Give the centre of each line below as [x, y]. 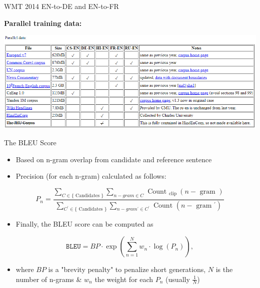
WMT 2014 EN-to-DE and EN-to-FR [61, 6]
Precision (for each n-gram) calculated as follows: [91, 176]
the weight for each [124, 279]
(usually [178, 279]
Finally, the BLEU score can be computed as [84, 224]
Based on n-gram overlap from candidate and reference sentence [114, 159]
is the [224, 269]
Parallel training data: [43, 23]
